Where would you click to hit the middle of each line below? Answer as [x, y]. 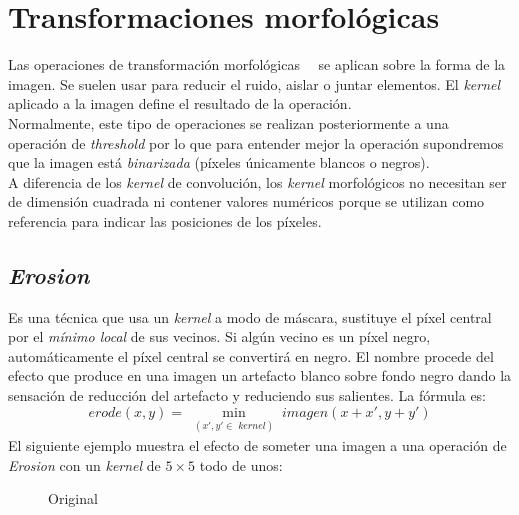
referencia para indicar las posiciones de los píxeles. [165, 220]
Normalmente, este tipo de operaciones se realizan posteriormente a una [228, 122]
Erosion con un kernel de [84, 464]
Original [73, 498]
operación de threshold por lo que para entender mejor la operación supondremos [256, 142]
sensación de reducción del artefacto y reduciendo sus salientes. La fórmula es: [247, 395]
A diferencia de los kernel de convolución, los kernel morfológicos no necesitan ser [257, 181]
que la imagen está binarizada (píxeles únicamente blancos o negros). [219, 162]
